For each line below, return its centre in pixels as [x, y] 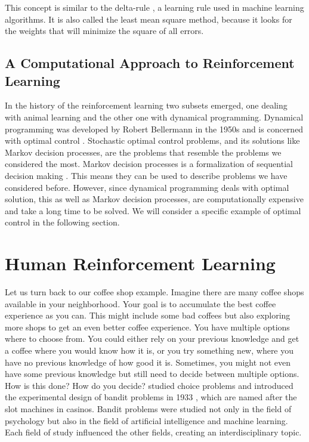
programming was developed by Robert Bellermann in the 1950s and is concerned [154, 129]
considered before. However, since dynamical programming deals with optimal [147, 187]
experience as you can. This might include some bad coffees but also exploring [148, 315]
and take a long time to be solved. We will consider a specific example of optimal [153, 210]
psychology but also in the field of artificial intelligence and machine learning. [146, 420]
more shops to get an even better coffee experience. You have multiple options [147, 327]
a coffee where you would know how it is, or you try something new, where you [149, 350]
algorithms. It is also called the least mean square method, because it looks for [149, 19]
